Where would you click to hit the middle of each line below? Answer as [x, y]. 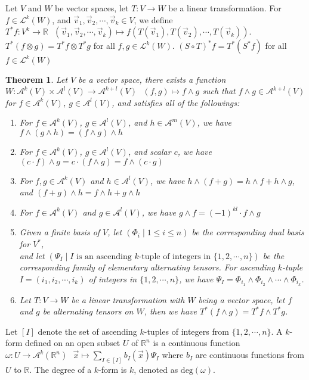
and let [32, 255]
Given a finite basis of [60, 232]
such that [219, 91]
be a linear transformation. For [225, 8]
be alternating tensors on [88, 311]
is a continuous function [197, 343]
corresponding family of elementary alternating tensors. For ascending [147, 267]
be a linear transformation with [128, 299]
